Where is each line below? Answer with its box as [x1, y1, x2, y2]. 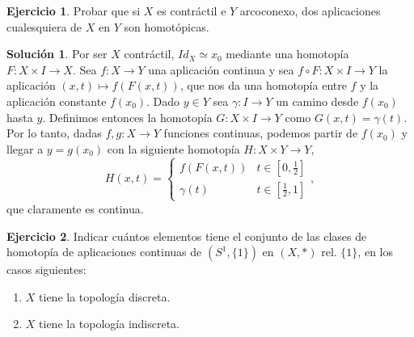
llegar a [6, 140, 44, 157]
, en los [357, 243, 393, 260]
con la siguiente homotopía [107, 140, 240, 157]
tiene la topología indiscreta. [39, 315, 180, 332]
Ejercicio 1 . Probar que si [6, 2, 141, 19]
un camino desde [276, 92, 359, 109]
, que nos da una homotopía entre [180, 77, 347, 94]
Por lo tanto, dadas [6, 124, 102, 141]
